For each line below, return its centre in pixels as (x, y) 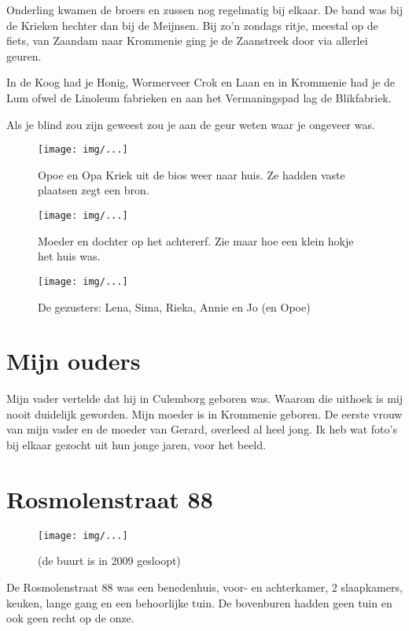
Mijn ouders (74, 361)
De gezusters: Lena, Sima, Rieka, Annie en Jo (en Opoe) (174, 306)
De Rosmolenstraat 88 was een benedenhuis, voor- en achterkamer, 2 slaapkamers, (204, 587)
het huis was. (69, 256)
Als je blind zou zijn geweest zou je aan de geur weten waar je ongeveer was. (191, 124)
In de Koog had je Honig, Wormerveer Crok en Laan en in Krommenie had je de (201, 82)
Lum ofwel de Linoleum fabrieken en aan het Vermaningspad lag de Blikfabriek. (199, 97)
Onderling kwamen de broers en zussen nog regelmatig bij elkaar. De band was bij (204, 9)
